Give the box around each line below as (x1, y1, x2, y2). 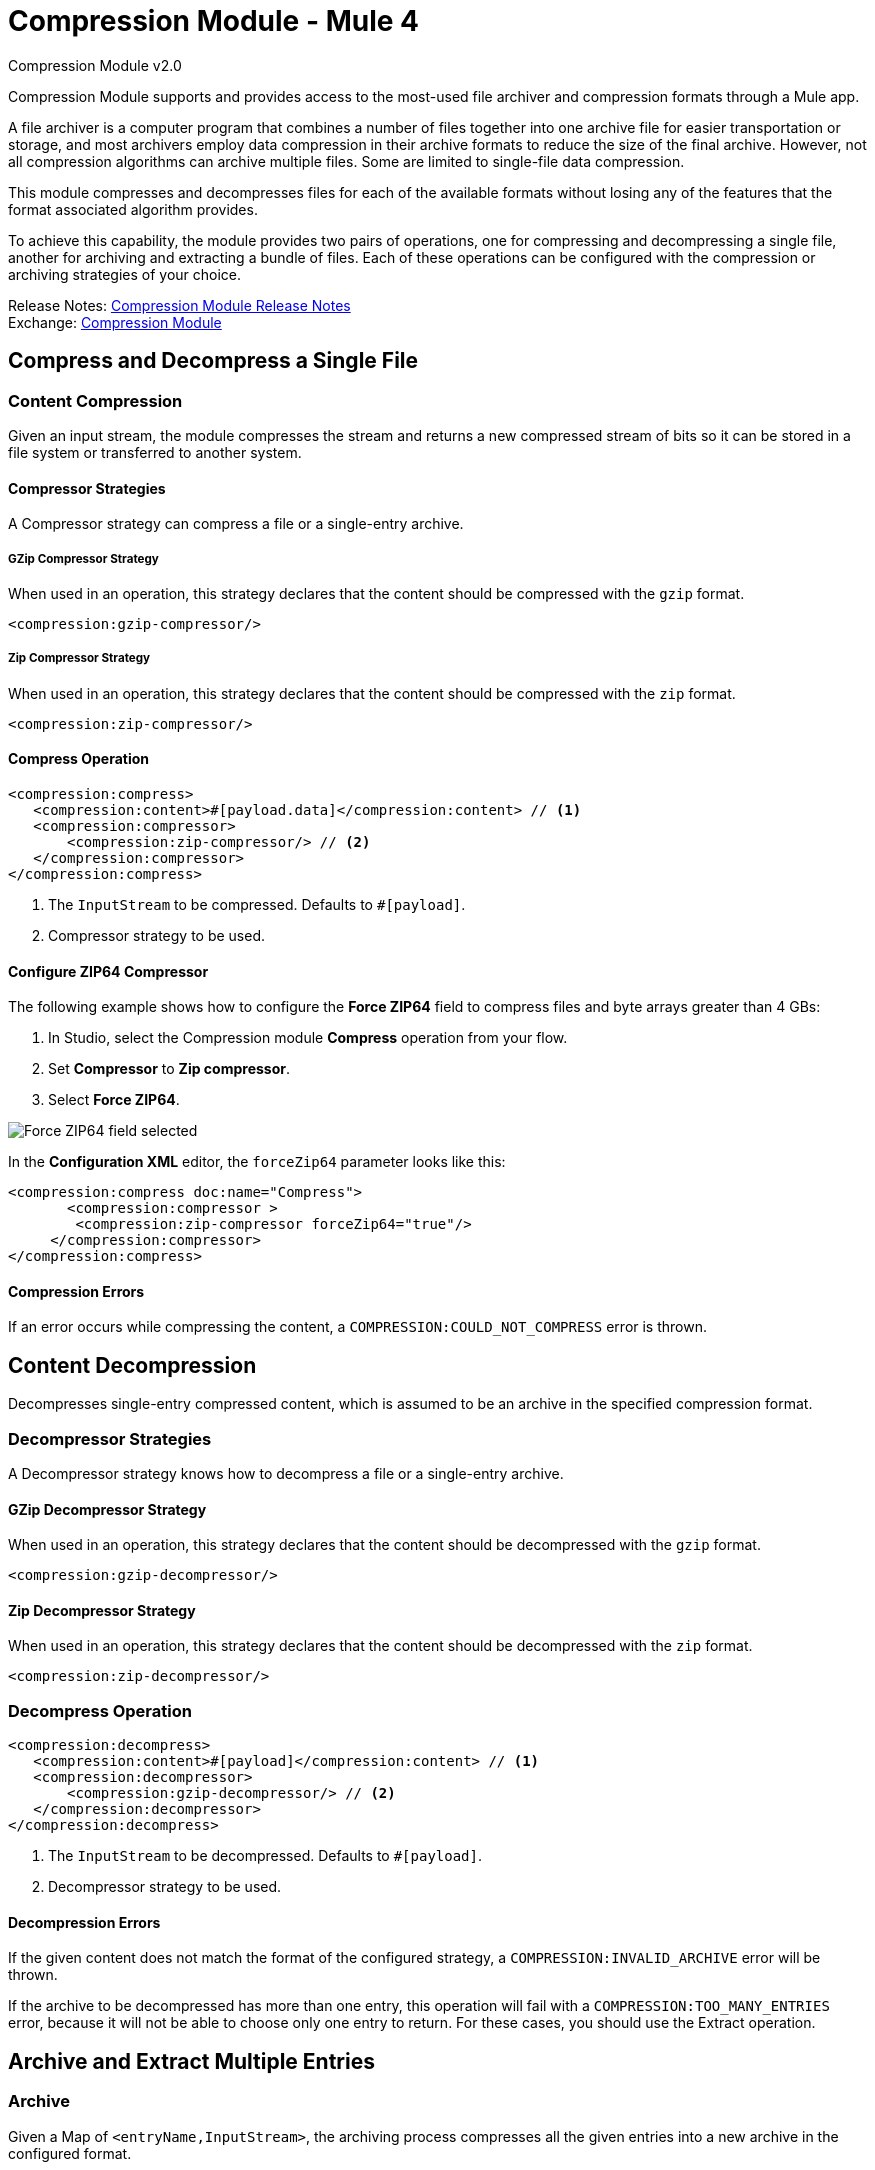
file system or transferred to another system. (8, 443, 302, 461)
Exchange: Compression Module (8, 313, 222, 331)
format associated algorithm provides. (8, 200, 258, 218)
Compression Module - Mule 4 (8, 4, 419, 38)
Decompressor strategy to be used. (48, 1878, 282, 1896)
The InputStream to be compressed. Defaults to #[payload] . (48, 895, 466, 913)
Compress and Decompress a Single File (8, 348, 419, 374)
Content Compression (8, 390, 183, 411)
